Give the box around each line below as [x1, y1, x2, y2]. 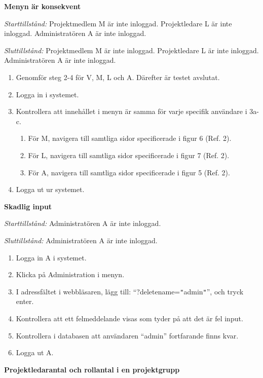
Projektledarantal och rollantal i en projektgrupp [4, 364, 180, 374]
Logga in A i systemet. [16, 252, 87, 262]
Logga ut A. [16, 347, 54, 358]
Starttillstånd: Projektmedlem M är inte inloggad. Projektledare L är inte [4, 18, 232, 28]
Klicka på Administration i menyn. [16, 269, 125, 280]
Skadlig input [4, 201, 52, 211]
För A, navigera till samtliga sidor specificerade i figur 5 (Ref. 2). [28, 167, 230, 177]
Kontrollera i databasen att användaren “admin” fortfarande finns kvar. [16, 330, 239, 341]
